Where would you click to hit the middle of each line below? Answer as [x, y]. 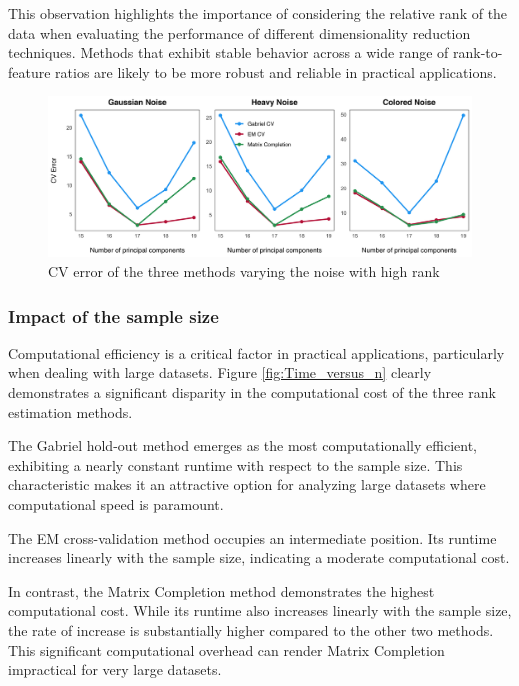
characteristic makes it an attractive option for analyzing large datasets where [247, 484]
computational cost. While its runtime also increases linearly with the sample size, [260, 610]
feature [29, 71]
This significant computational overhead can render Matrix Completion [226, 649]
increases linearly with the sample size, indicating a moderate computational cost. [259, 557]
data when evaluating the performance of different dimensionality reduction [239, 32]
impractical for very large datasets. [115, 669]
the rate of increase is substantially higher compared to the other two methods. [251, 629]
